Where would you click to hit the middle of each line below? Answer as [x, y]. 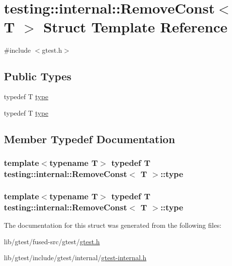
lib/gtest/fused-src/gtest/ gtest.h [52, 241]
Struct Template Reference [135, 27]
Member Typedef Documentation [90, 139]
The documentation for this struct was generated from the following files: [113, 225]
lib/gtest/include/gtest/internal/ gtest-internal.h [75, 258]
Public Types [38, 76]
